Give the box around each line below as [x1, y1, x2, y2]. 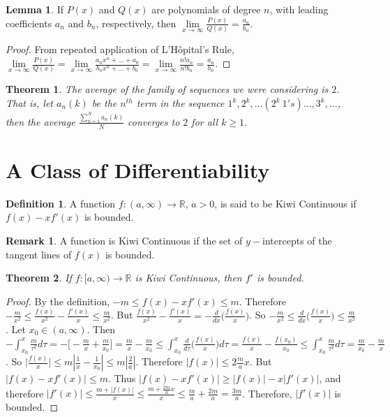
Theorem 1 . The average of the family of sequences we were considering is [6, 82, 329, 96]
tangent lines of [6, 247, 72, 261]
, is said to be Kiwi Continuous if [214, 196, 357, 210]
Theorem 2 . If [6, 270, 72, 285]
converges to [128, 114, 180, 129]
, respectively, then [96, 15, 177, 30]
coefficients [6, 15, 52, 30]
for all [191, 114, 218, 129]
